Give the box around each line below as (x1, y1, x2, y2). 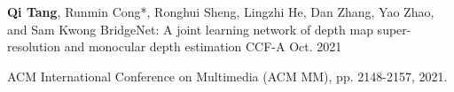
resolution (7, 37, 61, 56)
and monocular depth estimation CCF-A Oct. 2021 (64, 37, 342, 56)
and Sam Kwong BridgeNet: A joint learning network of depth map (7, 19, 373, 38)
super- (377, 19, 411, 38)
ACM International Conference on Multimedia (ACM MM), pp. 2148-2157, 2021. (7, 66, 448, 85)
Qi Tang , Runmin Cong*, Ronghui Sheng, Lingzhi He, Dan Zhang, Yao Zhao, (7, 3, 434, 20)
